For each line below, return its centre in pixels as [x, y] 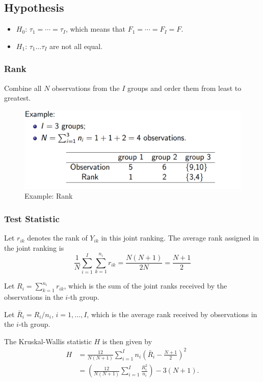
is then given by [127, 341]
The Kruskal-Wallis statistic [48, 341]
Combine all [23, 88]
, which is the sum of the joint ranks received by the [146, 286]
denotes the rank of [57, 238]
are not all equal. [76, 46]
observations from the [86, 88]
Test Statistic [32, 218]
